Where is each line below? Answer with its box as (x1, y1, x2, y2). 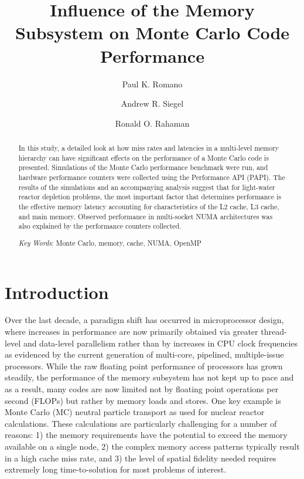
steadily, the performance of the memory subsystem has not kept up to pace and (5, 371, 294, 383)
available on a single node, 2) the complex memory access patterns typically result (5, 440, 300, 452)
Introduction (5, 280, 109, 304)
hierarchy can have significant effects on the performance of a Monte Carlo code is (18, 152, 269, 162)
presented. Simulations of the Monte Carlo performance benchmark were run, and (18, 162, 268, 172)
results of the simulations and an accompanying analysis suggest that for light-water (18, 182, 275, 192)
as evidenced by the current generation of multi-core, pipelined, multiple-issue (5, 348, 284, 361)
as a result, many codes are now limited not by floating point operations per (5, 383, 279, 395)
